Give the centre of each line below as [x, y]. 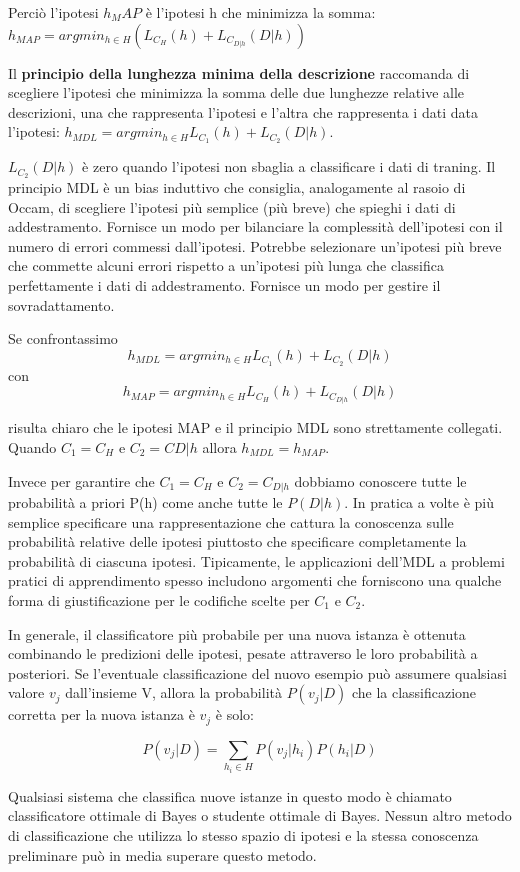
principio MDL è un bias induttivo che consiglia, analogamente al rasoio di [237, 187]
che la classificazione [414, 692]
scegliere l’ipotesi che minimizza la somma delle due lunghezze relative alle [236, 92]
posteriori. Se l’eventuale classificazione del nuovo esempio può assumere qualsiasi [257, 672]
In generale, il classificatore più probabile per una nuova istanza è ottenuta [237, 633]
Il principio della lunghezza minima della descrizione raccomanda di [239, 72]
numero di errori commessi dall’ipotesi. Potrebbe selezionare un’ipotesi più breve [255, 245]
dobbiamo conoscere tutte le [380, 480]
